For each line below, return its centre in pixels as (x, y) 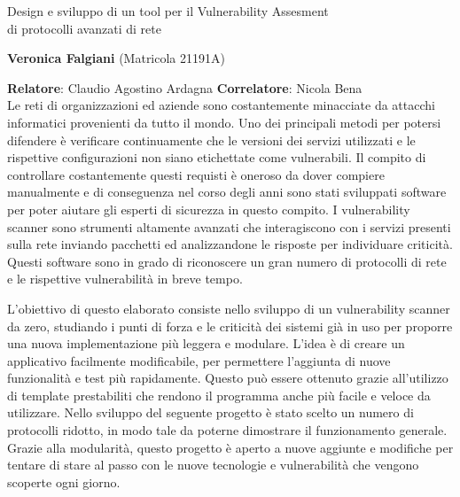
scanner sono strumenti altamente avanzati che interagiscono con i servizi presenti (229, 226)
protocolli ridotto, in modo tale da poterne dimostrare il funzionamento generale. (227, 430)
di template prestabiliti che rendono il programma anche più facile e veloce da (219, 395)
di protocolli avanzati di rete (84, 28)
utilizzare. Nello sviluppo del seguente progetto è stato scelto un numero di (211, 412)
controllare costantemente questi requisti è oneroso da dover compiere (196, 174)
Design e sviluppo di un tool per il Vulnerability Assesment (168, 11)
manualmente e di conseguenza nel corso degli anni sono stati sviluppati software (227, 192)
